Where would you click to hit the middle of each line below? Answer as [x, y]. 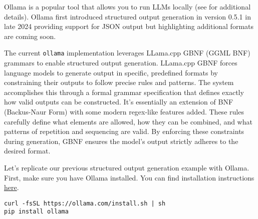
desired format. [27, 151]
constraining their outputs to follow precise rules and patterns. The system [119, 82]
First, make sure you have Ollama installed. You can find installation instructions [129, 177]
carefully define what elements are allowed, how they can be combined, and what [128, 121]
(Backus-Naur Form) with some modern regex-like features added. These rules [124, 111]
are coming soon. [30, 36]
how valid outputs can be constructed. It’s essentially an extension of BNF [119, 102]
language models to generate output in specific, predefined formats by [111, 72]
